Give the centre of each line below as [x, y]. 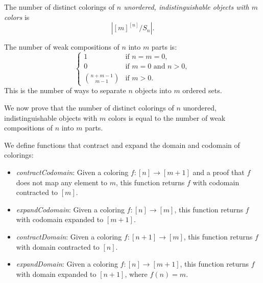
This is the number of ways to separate [65, 90]
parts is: [164, 47]
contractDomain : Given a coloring [69, 236]
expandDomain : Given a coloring [67, 264]
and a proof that [219, 172]
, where [136, 274]
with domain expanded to [56, 274]
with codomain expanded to [60, 219]
